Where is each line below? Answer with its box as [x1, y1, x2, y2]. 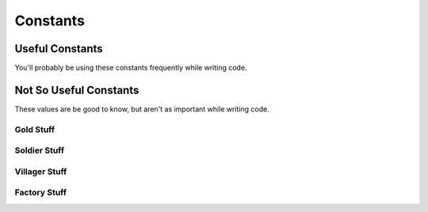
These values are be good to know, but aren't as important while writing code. [14, 104, 269, 114]
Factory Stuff [14, 187, 67, 198]
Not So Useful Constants [14, 83, 139, 97]
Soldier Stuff [14, 145, 65, 156]
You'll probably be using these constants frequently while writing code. [14, 63, 247, 73]
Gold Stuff [14, 123, 55, 134]
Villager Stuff [14, 166, 67, 177]
